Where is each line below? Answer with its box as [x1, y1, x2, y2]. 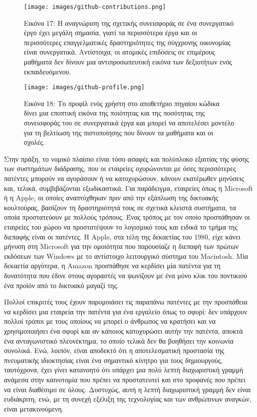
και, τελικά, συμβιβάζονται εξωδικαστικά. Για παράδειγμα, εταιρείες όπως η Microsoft [4, 182, 253, 193]
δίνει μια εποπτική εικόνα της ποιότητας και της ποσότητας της [24, 108, 205, 118]
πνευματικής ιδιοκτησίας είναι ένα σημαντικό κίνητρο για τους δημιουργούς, [4, 355, 223, 365]
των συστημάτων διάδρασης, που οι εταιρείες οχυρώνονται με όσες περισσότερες [4, 163, 236, 174]
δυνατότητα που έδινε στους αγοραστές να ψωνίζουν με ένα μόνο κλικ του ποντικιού [4, 270, 247, 280]
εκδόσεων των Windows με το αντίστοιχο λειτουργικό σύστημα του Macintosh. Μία [4, 250, 248, 261]
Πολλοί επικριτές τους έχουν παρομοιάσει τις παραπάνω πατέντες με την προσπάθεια [4, 297, 248, 307]
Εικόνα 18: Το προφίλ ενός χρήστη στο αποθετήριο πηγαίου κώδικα [24, 98, 220, 108]
